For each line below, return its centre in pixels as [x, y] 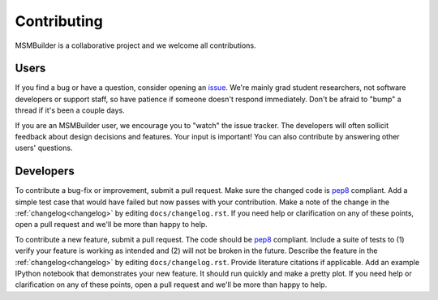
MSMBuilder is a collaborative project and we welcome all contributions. [135, 45]
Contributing [59, 21]
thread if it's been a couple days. [70, 110]
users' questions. [44, 148]
